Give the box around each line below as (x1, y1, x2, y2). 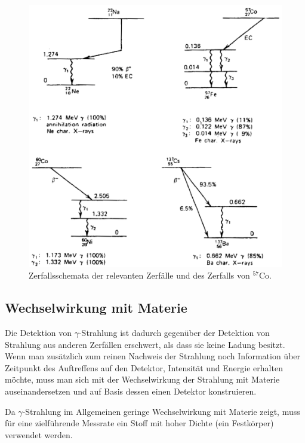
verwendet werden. (5, 428, 73, 441)
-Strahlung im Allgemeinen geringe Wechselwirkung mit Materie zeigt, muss (22, 405, 300, 417)
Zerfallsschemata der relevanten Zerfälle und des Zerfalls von (29, 269, 250, 282)
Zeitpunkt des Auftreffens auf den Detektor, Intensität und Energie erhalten (5, 361, 283, 374)
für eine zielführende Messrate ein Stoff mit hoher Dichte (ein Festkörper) (5, 417, 274, 429)
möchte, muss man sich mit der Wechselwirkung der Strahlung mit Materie (5, 373, 280, 386)
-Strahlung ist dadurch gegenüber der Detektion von (78, 326, 270, 338)
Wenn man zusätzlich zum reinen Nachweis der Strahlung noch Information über (5, 350, 301, 362)
